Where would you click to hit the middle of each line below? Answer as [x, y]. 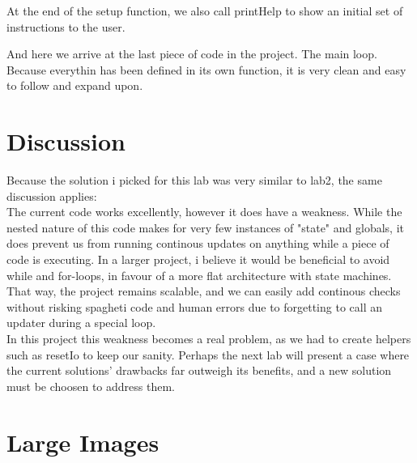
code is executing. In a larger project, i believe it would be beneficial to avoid [198, 259]
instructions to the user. [66, 26]
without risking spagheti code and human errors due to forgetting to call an [195, 306]
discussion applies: [52, 195]
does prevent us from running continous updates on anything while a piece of [198, 243]
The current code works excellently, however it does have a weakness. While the [204, 212]
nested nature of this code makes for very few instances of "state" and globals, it [205, 227]
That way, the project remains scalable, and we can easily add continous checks [204, 291]
